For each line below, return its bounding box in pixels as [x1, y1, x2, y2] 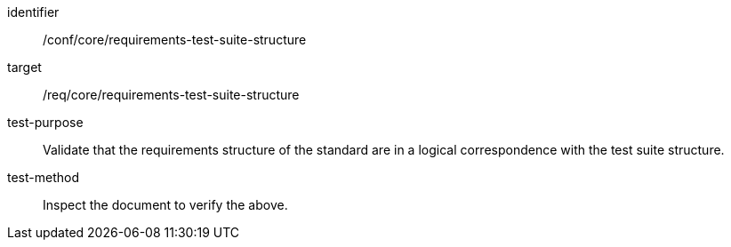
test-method [7, 170, 79, 185]
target [7, 60, 42, 75]
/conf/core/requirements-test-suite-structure [43, 32, 307, 47]
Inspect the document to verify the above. [43, 197, 288, 212]
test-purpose [7, 115, 84, 130]
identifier [7, 4, 60, 20]
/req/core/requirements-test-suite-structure [43, 87, 300, 102]
